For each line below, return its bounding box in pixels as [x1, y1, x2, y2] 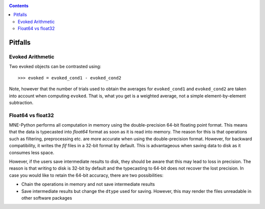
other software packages [21, 195, 72, 201]
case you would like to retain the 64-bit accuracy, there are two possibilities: [9, 172, 164, 178]
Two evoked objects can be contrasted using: [9, 64, 102, 70]
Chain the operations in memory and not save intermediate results [21, 182, 155, 187]
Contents [9, 3, 29, 8]
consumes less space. [9, 150, 54, 156]
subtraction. [9, 100, 34, 105]
